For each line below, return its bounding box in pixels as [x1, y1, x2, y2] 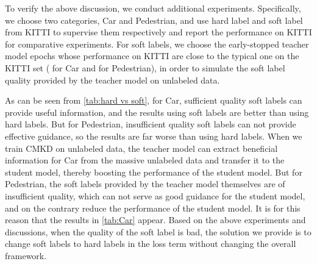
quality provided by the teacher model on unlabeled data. [5, 73, 220, 86]
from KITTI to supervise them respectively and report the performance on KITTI [5, 26, 312, 38]
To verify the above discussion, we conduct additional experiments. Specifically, [5, 2, 301, 14]
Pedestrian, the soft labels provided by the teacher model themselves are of [5, 177, 285, 190]
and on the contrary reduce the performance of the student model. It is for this [5, 201, 301, 214]
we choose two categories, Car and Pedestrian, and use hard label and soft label [5, 13, 303, 26]
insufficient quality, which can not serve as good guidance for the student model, [5, 189, 305, 202]
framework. [5, 249, 47, 262]
